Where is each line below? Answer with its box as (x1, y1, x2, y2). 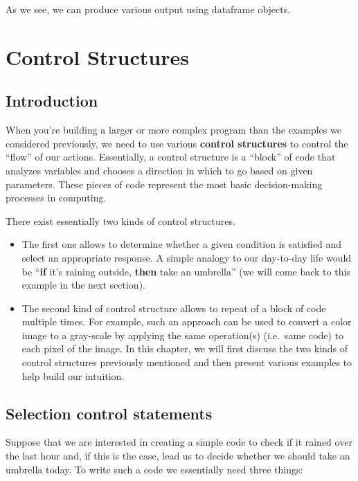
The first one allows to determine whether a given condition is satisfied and (21, 237, 342, 251)
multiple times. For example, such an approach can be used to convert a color (21, 314, 352, 329)
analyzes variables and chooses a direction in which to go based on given (6, 163, 313, 177)
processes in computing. (6, 190, 107, 205)
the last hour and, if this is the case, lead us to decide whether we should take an (6, 448, 350, 463)
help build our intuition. (21, 368, 125, 383)
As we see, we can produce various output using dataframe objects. (6, 2, 291, 16)
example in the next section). (21, 278, 145, 292)
